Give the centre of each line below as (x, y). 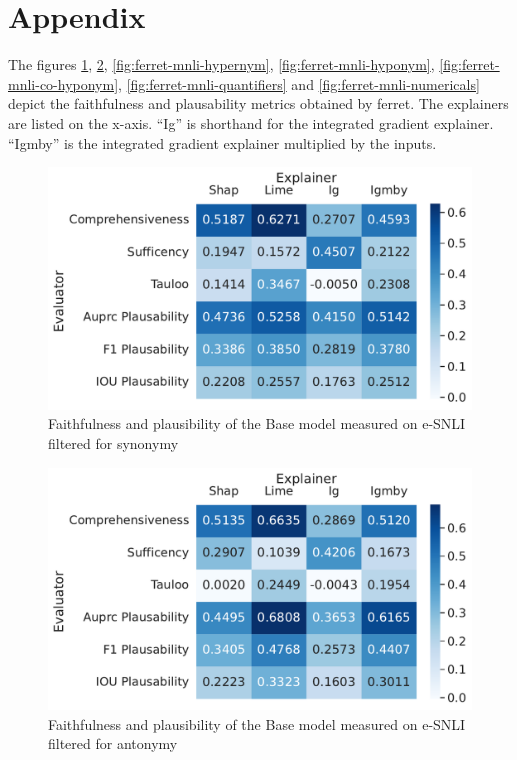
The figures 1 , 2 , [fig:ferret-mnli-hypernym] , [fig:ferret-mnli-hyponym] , (221, 64)
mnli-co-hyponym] (63, 83)
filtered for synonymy (113, 442)
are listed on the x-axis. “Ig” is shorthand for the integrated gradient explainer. (251, 122)
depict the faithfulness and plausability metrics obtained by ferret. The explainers (258, 103)
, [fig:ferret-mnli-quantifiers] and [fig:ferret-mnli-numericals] (299, 83)
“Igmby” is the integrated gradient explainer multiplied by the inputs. (222, 142)
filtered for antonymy (113, 743)
